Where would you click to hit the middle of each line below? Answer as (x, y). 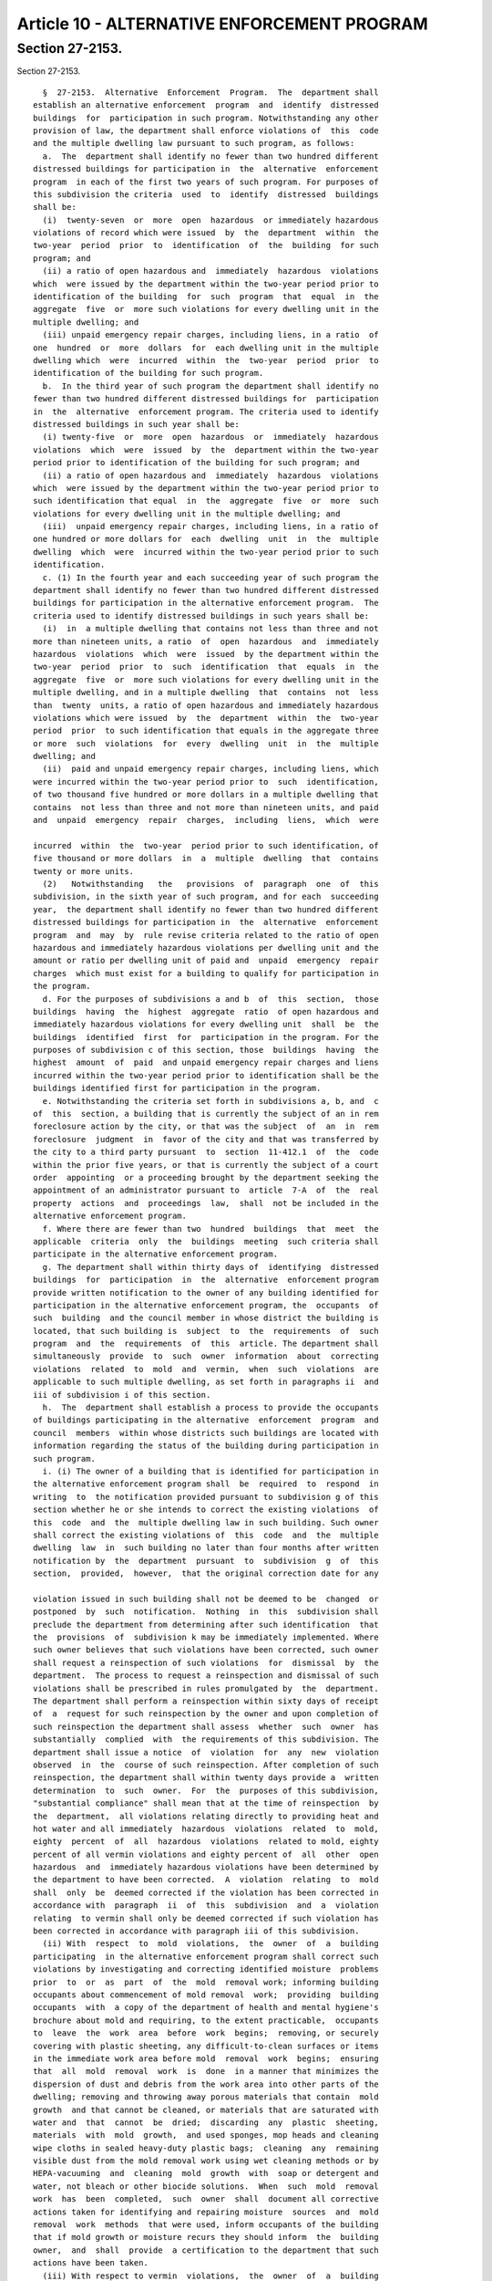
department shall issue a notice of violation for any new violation (206, 1752)
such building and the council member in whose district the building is (206, 1318)
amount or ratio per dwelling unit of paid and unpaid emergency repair (206, 961)
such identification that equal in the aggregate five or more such (206, 501)
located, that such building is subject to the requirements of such (206, 1331)
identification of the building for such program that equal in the (206, 297)
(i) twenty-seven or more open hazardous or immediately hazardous (210, 220)
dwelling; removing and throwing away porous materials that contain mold (206, 2097)
